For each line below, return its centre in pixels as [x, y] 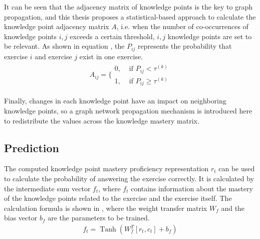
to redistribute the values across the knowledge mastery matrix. [102, 120]
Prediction [32, 147]
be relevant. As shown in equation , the [64, 46]
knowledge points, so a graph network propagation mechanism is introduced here [128, 111]
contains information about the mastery [192, 188]
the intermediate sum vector [47, 188]
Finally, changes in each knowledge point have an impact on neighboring [115, 101]
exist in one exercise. [111, 56]
